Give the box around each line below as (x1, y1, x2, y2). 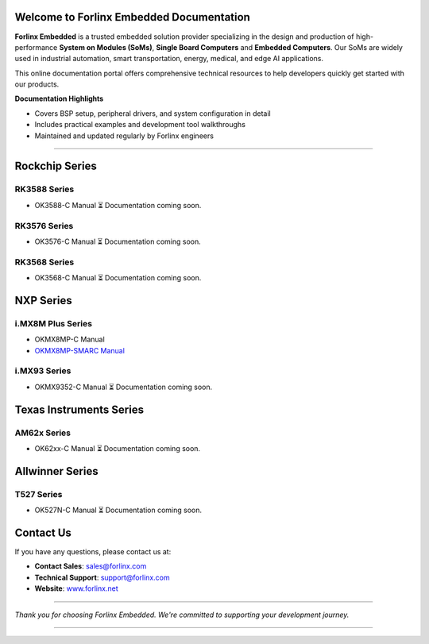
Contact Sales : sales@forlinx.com (34, 561, 147, 571)
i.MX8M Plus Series (14, 318, 93, 329)
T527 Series (14, 488, 63, 499)
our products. (14, 79, 60, 89)
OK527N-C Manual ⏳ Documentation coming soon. (34, 505, 203, 515)
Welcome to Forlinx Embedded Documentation (14, 10, 250, 24)
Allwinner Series (14, 465, 99, 478)
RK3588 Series (14, 183, 75, 195)
